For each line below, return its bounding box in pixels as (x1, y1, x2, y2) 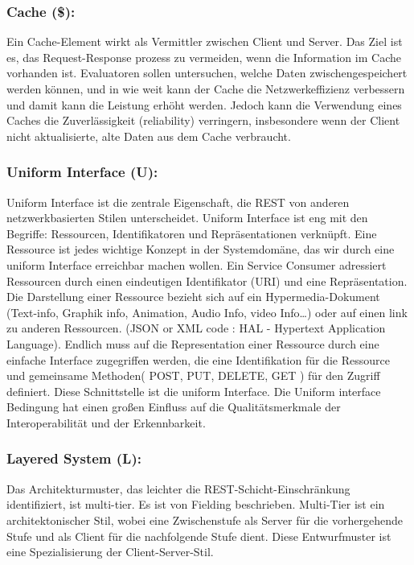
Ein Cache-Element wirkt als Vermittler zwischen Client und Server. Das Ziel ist (6, 33, 403, 50)
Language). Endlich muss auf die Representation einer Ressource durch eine (6, 335, 379, 352)
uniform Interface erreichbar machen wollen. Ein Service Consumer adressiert (6, 256, 387, 273)
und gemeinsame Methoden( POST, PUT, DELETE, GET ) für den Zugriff (6, 367, 380, 384)
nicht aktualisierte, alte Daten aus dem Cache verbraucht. (6, 127, 291, 144)
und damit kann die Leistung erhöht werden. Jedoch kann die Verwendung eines (6, 96, 402, 113)
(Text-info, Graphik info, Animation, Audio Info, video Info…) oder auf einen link (6, 303, 408, 320)
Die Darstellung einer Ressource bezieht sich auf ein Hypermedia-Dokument (6, 288, 380, 305)
